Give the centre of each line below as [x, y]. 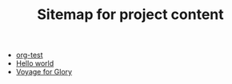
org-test [29, 55]
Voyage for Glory [44, 72]
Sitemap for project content [130, 15]
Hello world [35, 63]
